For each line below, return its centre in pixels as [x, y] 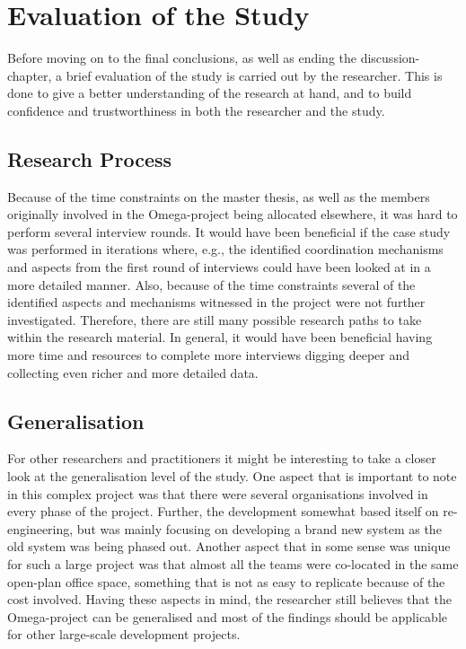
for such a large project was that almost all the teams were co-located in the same [233, 564]
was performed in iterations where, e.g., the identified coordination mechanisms [225, 249]
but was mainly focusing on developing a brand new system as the [259, 528]
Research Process [90, 158]
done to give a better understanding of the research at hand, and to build [210, 93]
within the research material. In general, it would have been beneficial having [220, 337]
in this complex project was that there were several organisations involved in [218, 493]
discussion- [390, 58]
